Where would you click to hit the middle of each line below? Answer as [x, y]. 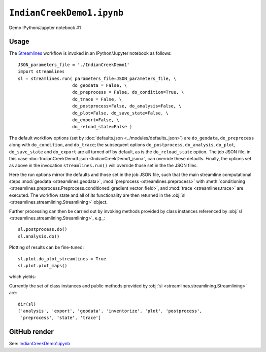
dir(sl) [27, 304]
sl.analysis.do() [39, 236]
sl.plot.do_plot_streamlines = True [62, 259]
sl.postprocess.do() [43, 229]
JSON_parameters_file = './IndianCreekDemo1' [74, 65]
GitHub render [32, 332]
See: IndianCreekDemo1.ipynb [40, 344]
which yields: [23, 277]
